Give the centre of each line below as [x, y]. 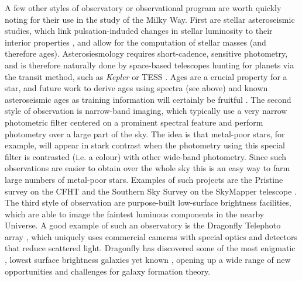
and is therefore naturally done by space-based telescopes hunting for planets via [150, 65]
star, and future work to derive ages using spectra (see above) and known [136, 88]
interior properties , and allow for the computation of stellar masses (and [135, 42]
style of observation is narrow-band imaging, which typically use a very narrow [146, 111]
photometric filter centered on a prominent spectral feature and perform [134, 122]
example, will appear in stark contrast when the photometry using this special [145, 145]
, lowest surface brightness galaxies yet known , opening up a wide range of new [148, 260]
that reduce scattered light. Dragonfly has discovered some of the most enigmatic [150, 248]
